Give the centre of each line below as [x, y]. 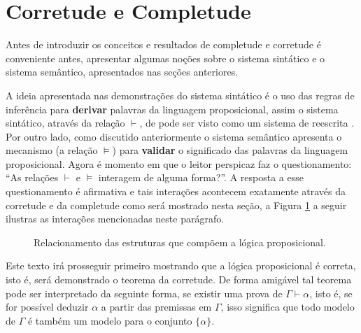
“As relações [32, 177]
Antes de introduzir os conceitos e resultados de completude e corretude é [163, 44]
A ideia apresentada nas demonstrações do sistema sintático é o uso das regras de [180, 95]
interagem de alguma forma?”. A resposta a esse [201, 177]
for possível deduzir [47, 307]
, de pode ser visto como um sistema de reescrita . [247, 123]
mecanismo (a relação [52, 150]
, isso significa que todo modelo [288, 307]
